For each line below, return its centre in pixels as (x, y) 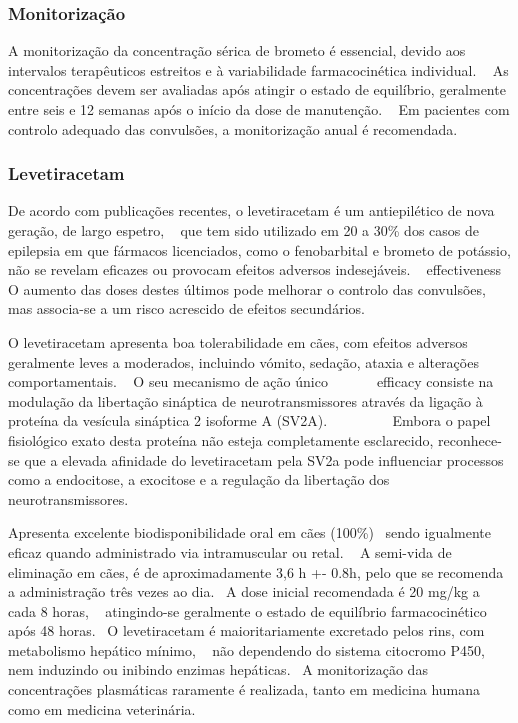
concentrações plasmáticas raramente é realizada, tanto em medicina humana (244, 689)
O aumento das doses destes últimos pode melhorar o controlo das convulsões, (247, 288)
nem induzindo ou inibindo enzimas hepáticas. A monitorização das (218, 669)
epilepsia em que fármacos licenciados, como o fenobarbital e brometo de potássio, (259, 249)
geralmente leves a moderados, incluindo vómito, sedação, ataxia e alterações (243, 361)
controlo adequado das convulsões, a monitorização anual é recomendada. (233, 128)
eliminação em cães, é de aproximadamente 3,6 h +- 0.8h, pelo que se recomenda (256, 571)
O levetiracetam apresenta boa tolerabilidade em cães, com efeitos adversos (238, 341)
